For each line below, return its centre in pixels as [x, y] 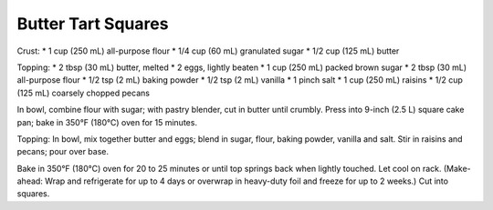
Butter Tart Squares [93, 24]
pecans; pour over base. [63, 152]
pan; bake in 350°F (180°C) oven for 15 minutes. [107, 122]
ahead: [30, 181]
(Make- [457, 168]
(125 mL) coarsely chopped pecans [84, 93]
